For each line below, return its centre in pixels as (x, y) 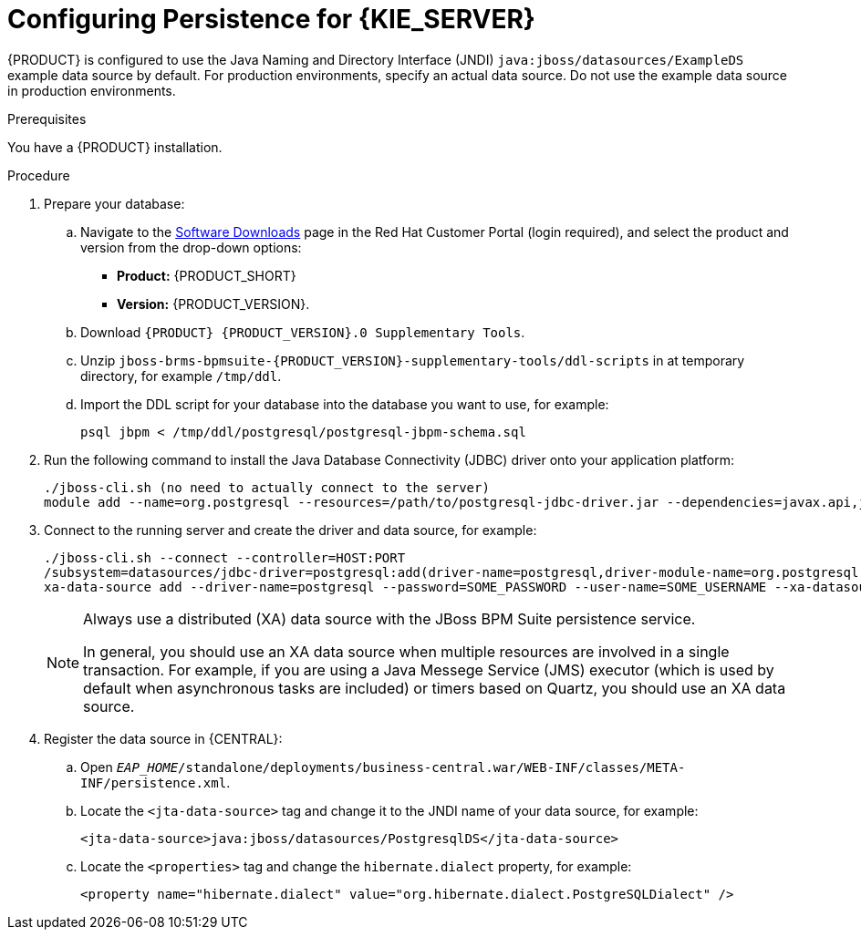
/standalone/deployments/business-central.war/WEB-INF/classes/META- (432, 767)
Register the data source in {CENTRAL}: (163, 738)
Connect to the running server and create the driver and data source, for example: (290, 530)
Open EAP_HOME (130, 767)
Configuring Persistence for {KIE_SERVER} (271, 19)
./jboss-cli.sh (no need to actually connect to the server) (267, 487)
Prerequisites (47, 118)
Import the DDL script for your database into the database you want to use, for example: (345, 404)
